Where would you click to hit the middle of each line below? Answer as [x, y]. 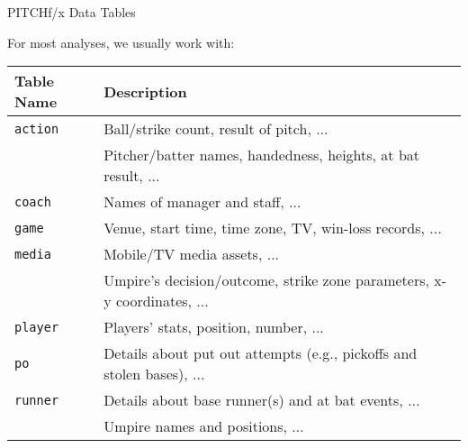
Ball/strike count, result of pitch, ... [216, 129]
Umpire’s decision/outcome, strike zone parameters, [266, 280]
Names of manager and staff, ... [202, 202]
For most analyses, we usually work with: [121, 42]
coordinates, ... [162, 301]
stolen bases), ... [154, 374]
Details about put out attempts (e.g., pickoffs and [261, 353]
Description [145, 91]
